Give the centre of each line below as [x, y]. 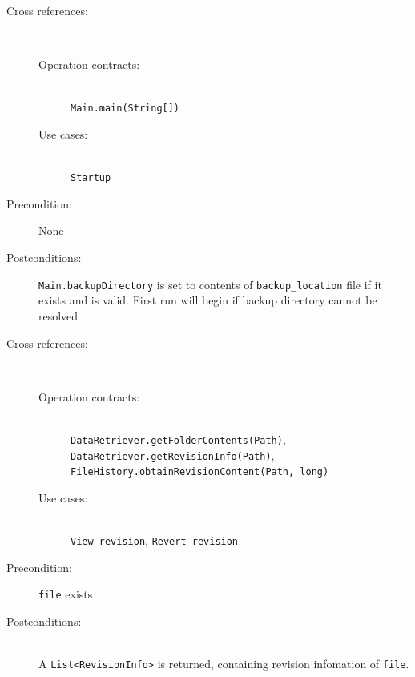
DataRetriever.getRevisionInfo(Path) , [173, 455]
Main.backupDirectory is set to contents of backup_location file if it [210, 284]
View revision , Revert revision [155, 540]
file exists [66, 594]
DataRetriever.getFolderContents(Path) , [178, 439]
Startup [91, 178]
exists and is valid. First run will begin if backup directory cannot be [208, 300]
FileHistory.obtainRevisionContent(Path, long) [200, 472]
